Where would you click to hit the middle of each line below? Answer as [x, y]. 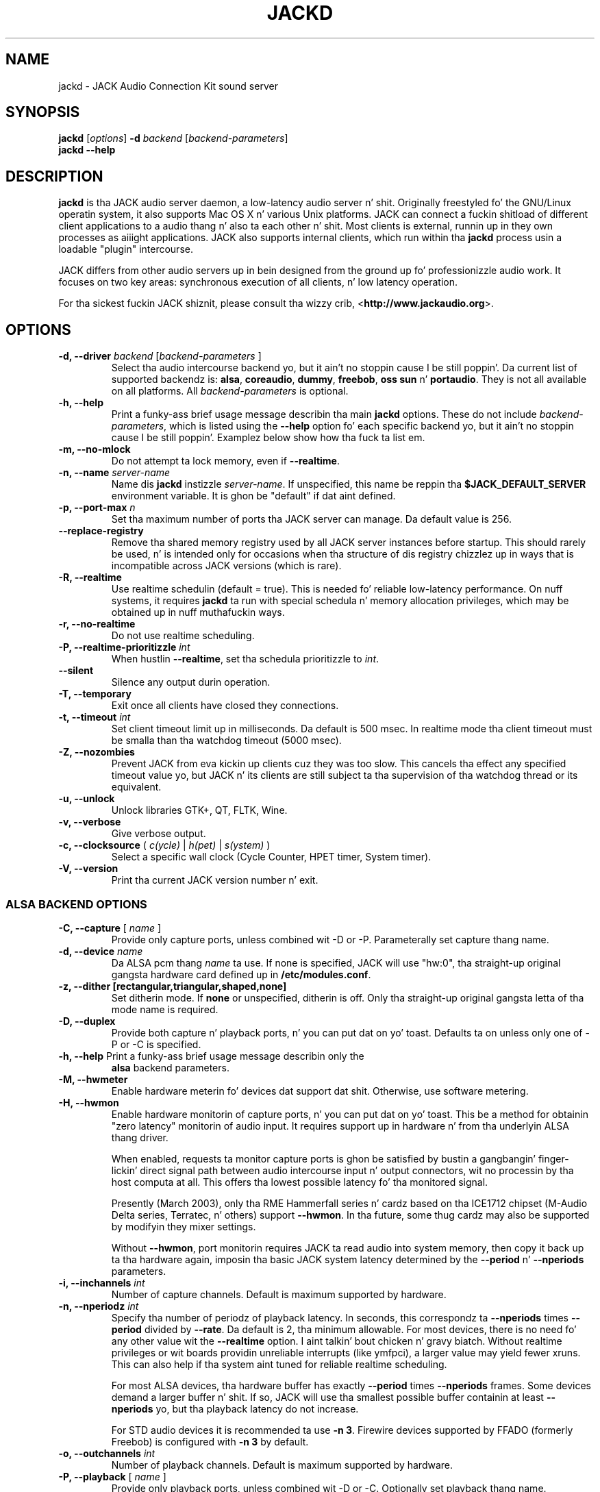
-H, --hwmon [89, 1102]
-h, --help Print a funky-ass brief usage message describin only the [211, 1056]
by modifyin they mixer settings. [184, 1226]
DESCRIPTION [54, 176]
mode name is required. [165, 1009]
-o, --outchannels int [107, 1453]
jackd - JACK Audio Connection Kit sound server [168, 86]
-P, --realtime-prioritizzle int [124, 647]
